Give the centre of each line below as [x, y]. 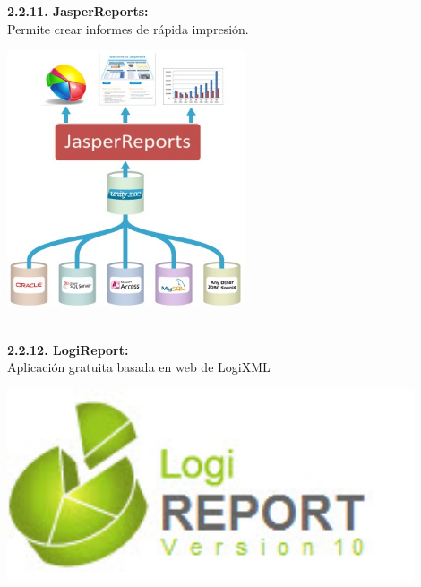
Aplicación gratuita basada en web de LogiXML [139, 367]
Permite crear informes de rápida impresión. [128, 28]
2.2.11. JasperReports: [78, 11]
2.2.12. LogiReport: [68, 349]
